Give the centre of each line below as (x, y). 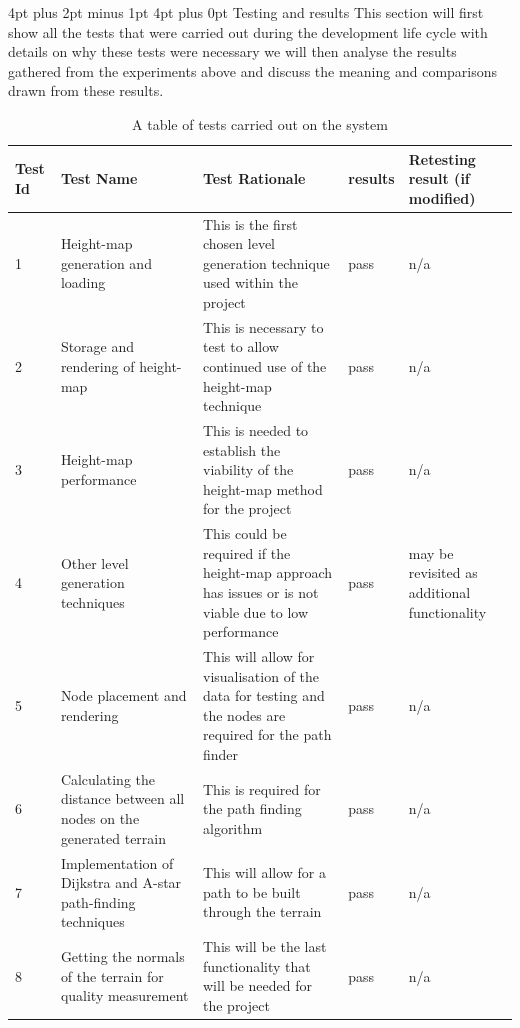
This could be (244, 533)
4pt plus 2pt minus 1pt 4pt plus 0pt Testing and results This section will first (246, 12)
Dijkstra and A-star (121, 882)
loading (83, 282)
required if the (246, 552)
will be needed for (257, 985)
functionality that (256, 965)
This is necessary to (263, 326)
